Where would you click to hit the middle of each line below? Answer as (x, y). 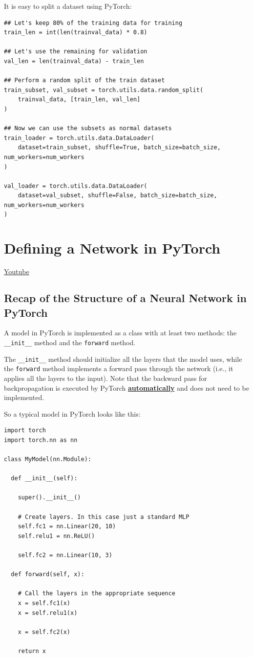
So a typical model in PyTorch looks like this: (72, 413)
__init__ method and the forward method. (70, 342)
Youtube (17, 271)
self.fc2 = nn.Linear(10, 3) (65, 555)
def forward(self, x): (48, 575)
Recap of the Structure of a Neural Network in (125, 298)
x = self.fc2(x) (44, 632)
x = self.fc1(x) (44, 603)
